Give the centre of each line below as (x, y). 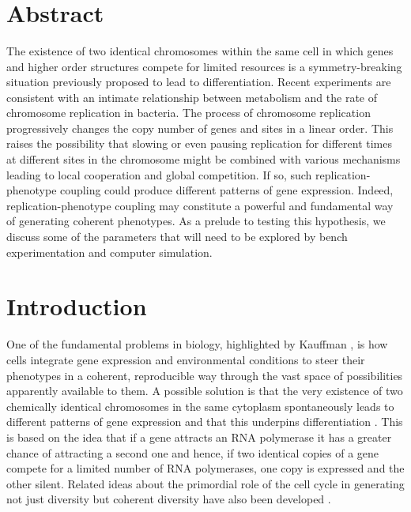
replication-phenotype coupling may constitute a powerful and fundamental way (200, 205)
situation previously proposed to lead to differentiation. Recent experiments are (199, 82)
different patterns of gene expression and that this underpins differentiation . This (205, 422)
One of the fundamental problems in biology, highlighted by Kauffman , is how (197, 344)
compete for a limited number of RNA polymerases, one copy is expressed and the (205, 468)
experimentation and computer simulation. (109, 252)
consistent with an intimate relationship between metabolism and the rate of (192, 97)
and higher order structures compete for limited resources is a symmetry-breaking (204, 66)
